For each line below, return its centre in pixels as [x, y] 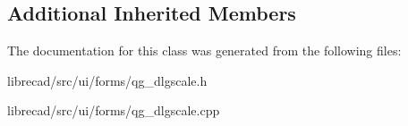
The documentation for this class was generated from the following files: [204, 50]
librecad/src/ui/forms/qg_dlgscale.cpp [114, 110]
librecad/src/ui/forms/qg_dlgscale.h [107, 80]
